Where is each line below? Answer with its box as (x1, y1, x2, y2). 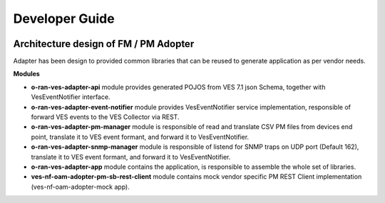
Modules (13, 70, 41, 78)
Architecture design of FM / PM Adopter (13, 38, 195, 50)
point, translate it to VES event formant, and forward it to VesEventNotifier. (31, 132, 250, 141)
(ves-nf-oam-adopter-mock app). (31, 182, 130, 191)
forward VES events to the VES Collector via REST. (31, 113, 180, 121)
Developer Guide (13, 11, 115, 26)
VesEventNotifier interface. (31, 93, 111, 101)
